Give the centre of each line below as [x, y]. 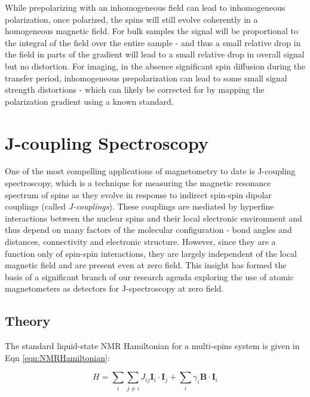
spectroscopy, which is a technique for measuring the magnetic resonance [138, 183]
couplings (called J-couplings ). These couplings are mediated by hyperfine [139, 206]
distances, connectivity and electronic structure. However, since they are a [140, 242]
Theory [28, 321]
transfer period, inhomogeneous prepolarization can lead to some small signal [146, 78]
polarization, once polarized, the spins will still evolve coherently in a [131, 19]
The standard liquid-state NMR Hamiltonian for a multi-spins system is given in [152, 346]
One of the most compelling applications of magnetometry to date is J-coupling [150, 171]
